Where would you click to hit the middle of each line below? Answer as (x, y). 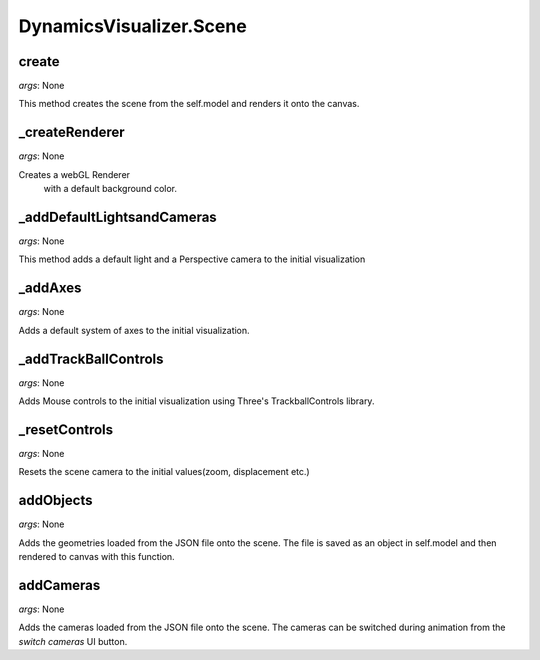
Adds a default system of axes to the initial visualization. (134, 330)
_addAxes (50, 288)
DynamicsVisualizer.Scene (132, 26)
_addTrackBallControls (91, 358)
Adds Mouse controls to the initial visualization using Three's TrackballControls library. (196, 401)
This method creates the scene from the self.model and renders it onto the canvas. (189, 104)
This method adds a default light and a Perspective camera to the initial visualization (192, 259)
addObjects (55, 500)
